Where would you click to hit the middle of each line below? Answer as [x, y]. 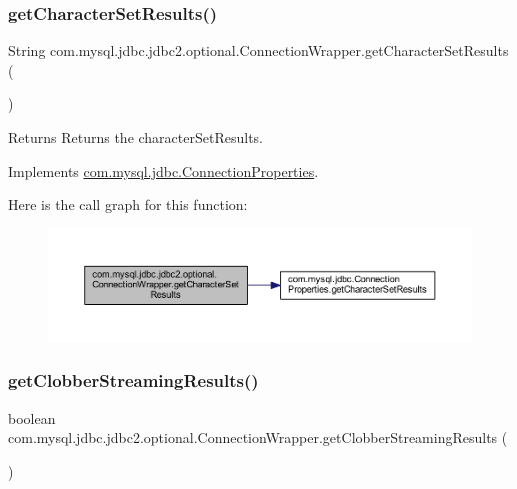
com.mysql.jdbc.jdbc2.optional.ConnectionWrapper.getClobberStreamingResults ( [258, 437]
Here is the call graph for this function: [128, 204]
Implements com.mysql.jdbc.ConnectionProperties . [163, 170]
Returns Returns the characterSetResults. [135, 137]
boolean [32, 417]
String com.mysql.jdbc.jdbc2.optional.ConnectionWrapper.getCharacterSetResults [258, 50]
